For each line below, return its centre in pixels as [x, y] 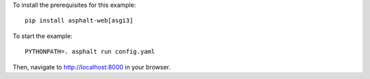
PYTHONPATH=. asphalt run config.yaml [90, 52]
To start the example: [42, 36]
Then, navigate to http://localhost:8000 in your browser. [92, 67]
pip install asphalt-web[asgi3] [79, 21]
